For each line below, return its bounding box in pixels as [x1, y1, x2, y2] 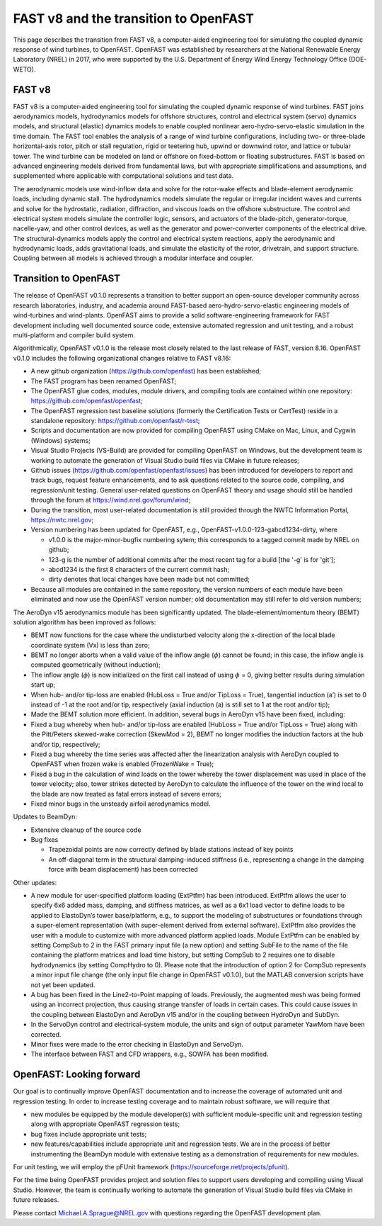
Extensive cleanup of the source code [30, 826, 141, 834]
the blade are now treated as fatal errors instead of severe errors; [30, 789, 222, 798]
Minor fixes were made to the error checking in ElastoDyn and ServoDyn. [30, 1040, 244, 1048]
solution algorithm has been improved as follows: [13, 617, 156, 626]
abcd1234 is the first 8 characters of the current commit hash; [48, 565, 230, 573]
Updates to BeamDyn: [13, 812, 77, 821]
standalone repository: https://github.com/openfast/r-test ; [30, 417, 201, 425]
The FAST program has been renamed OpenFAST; [30, 376, 177, 386]
